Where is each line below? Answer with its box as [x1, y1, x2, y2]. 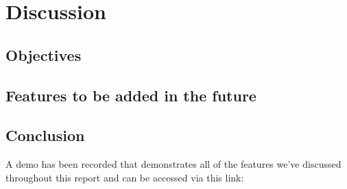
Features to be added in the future [5, 84, 256, 105]
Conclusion [5, 125, 85, 146]
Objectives [5, 44, 82, 65]
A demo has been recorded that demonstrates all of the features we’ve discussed [5, 157, 342, 171]
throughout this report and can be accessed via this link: [5, 170, 244, 184]
